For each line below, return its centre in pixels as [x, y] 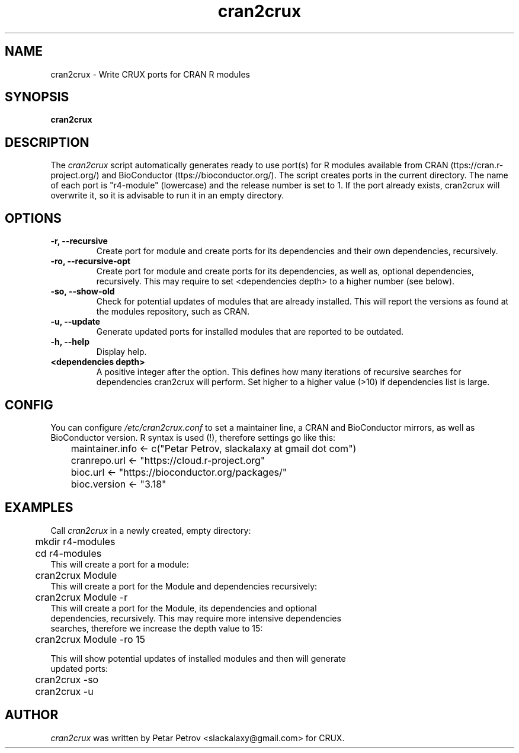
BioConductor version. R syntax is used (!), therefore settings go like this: [193, 437]
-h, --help [70, 342]
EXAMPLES [39, 508]
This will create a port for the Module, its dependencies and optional [184, 608]
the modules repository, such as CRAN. [173, 312]
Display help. [121, 352]
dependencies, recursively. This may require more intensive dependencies [196, 618]
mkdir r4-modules [75, 541]
